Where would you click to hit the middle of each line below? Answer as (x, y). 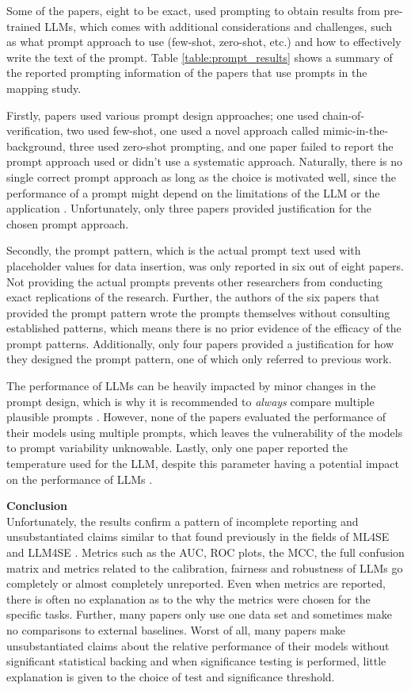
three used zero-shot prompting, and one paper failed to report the (231, 146)
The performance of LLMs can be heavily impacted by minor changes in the (191, 386)
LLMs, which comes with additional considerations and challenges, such (219, 26)
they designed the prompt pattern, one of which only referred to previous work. (199, 359)
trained (24, 26)
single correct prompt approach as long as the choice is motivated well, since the (202, 176)
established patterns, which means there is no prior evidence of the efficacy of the (204, 328)
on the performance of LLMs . (80, 479)
